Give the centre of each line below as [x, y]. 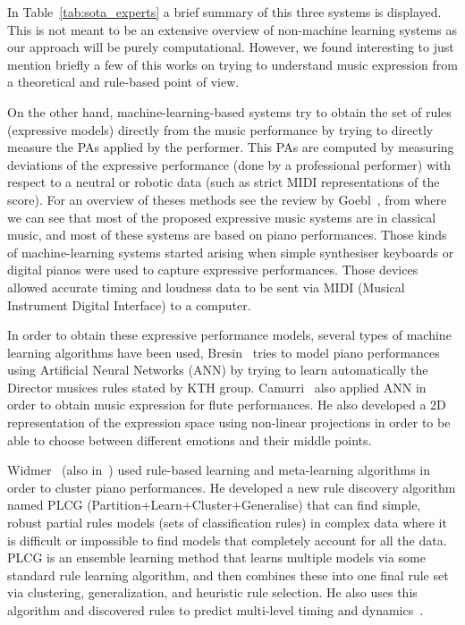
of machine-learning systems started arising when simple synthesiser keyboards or [231, 252]
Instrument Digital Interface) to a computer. [129, 304]
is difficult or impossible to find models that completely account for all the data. [227, 540]
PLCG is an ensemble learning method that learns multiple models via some [216, 557]
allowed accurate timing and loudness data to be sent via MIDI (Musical [206, 287]
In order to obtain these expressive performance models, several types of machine [229, 335]
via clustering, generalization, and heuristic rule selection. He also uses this [212, 592]
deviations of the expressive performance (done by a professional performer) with [229, 164]
